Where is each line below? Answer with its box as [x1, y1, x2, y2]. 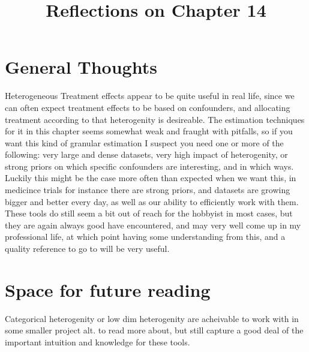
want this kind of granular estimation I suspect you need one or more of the [5, 136, 284, 149]
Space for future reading [5, 277, 211, 302]
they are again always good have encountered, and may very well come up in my [5, 218, 301, 231]
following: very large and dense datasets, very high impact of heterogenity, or [5, 148, 288, 161]
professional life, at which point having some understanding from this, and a [5, 230, 286, 243]
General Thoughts [5, 55, 157, 79]
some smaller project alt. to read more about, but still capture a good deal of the [5, 324, 304, 336]
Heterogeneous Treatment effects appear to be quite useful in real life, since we [5, 89, 295, 102]
